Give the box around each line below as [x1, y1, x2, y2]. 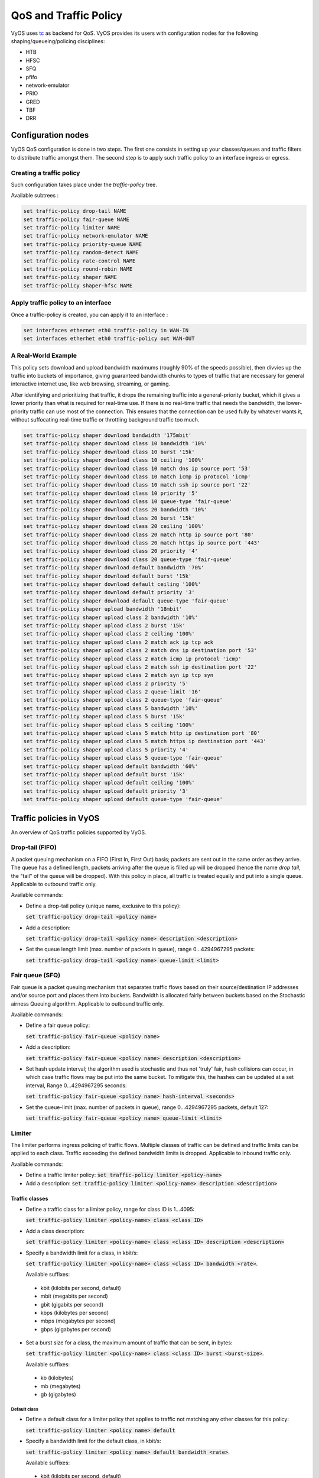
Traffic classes [11, 1195, 48, 1202]
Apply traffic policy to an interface [11, 299, 112, 307]
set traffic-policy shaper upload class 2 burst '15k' [23, 622, 185, 629]
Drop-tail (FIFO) [11, 843, 57, 851]
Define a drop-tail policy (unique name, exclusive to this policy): [25, 902, 181, 909]
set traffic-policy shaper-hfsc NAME [23, 282, 133, 289]
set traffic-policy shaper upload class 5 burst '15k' [23, 713, 185, 720]
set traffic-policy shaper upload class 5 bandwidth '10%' [23, 705, 198, 712]
